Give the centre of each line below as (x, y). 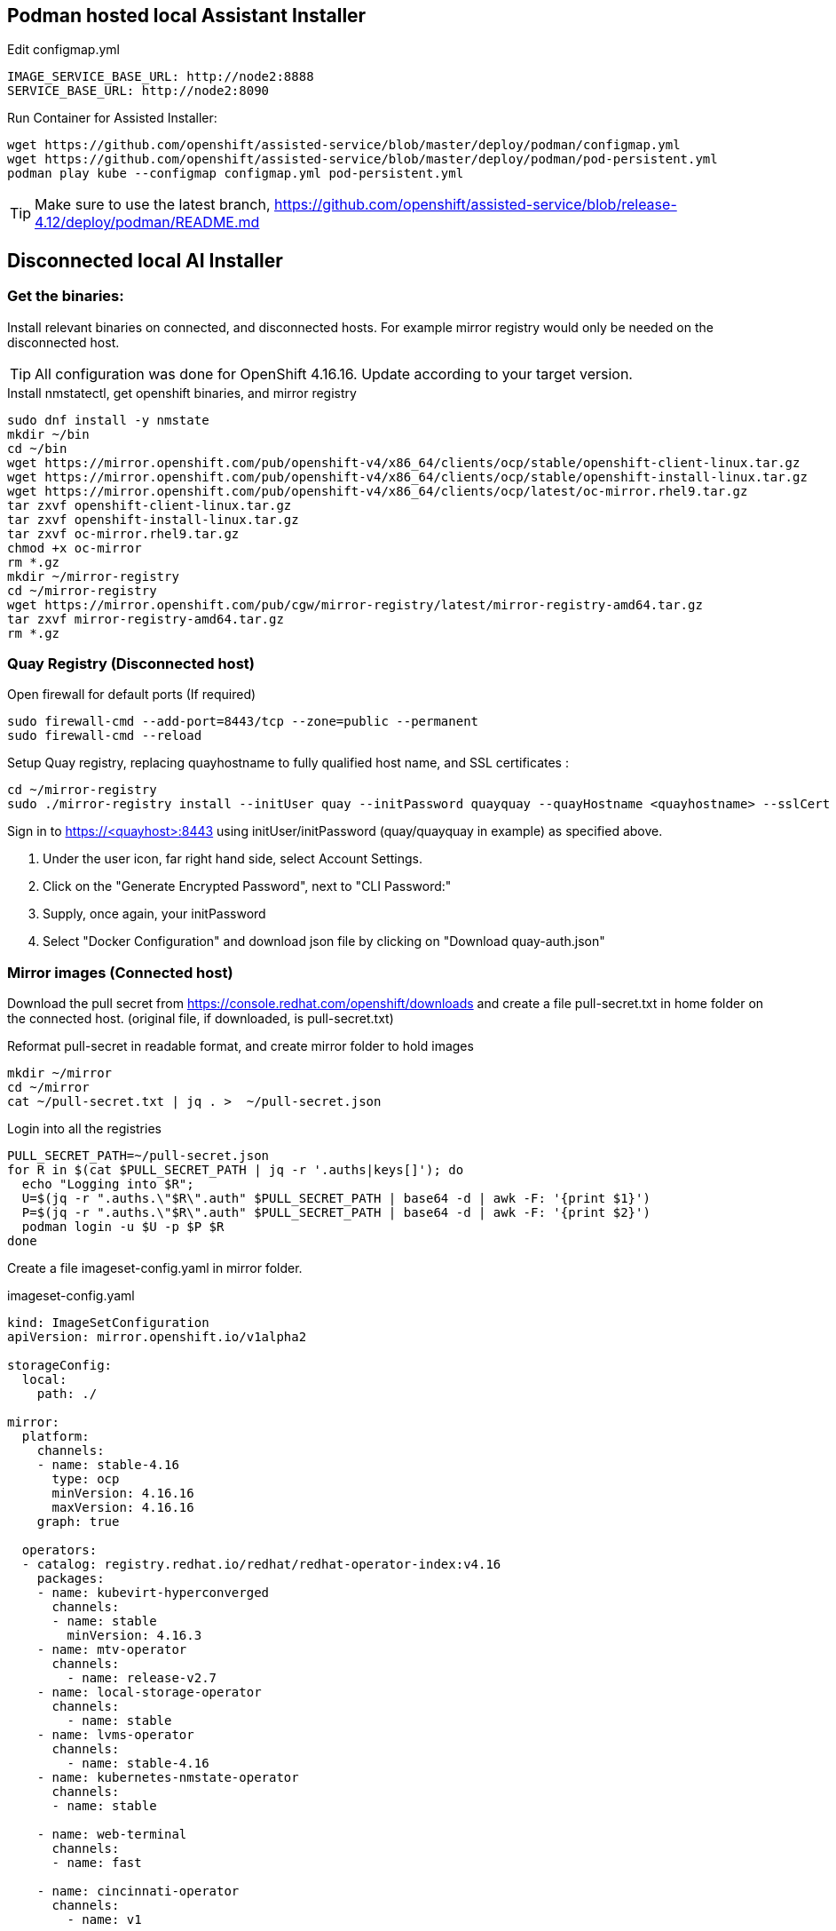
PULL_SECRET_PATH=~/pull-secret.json (138, 1156)
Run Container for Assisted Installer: (112, 118)
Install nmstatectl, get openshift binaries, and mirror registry (182, 393)
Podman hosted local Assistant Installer (187, 16)
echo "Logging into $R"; (108, 1184)
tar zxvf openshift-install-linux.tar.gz (153, 519)
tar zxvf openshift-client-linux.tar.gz (150, 505)
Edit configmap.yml (63, 50)
